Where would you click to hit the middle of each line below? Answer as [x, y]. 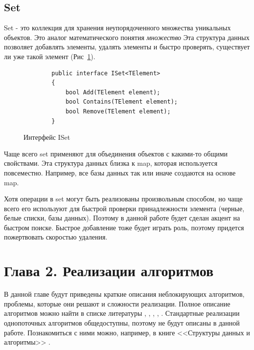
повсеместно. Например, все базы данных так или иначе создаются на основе [120, 172]
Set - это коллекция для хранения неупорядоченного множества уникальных [117, 28]
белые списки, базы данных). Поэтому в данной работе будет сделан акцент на [122, 218]
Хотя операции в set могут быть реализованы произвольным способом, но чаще [123, 199]
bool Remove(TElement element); [118, 111]
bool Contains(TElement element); [121, 102]
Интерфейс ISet [47, 137]
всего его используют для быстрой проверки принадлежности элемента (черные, [124, 208]
